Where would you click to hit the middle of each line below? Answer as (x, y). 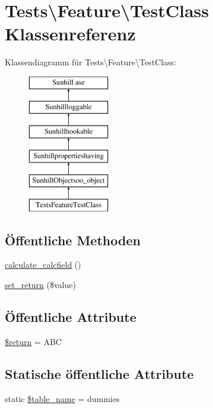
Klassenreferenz (70, 34)
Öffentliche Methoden (73, 240)
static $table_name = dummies (62, 398)
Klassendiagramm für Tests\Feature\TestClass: (91, 62)
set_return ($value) (40, 285)
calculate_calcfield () (43, 265)
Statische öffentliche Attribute (99, 373)
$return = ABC (33, 341)
